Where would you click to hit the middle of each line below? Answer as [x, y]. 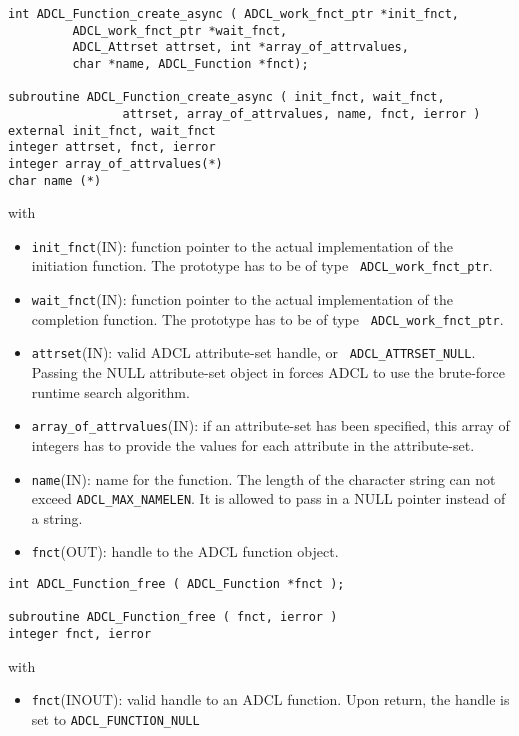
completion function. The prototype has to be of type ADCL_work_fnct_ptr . [267, 318]
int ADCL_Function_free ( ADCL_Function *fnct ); [176, 584]
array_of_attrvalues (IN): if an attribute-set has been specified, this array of [270, 425]
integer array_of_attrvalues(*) [115, 163]
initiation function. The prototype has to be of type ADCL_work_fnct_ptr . [262, 265]
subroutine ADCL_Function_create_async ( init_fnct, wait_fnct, [226, 97]
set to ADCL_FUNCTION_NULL [115, 718]
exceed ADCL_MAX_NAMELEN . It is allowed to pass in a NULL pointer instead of [268, 498]
